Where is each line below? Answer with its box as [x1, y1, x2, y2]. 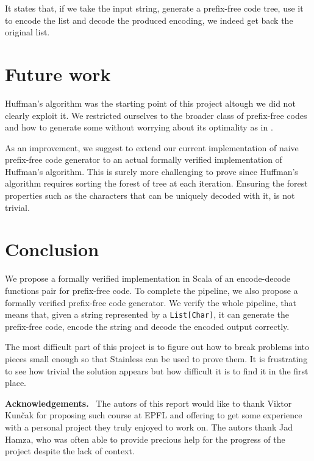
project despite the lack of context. [5, 445, 135, 457]
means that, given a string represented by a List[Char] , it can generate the [5, 308, 289, 321]
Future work [5, 61, 111, 86]
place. [5, 376, 26, 389]
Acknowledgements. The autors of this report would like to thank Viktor [5, 396, 292, 409]
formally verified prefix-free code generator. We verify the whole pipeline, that [5, 296, 296, 309]
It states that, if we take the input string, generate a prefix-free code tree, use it [5, 2, 304, 14]
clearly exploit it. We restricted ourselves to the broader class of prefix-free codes [5, 109, 307, 121]
